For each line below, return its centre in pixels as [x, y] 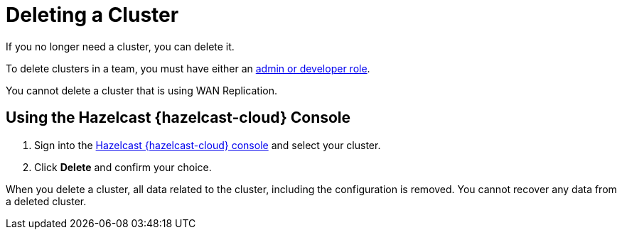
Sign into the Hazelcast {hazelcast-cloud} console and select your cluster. [208, 145]
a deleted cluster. [46, 201]
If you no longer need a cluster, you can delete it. [120, 46]
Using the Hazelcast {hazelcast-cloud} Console [178, 118]
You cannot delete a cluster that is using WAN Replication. [141, 90]
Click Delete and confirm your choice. [123, 167]
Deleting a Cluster [92, 15]
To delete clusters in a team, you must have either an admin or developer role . [188, 68]
